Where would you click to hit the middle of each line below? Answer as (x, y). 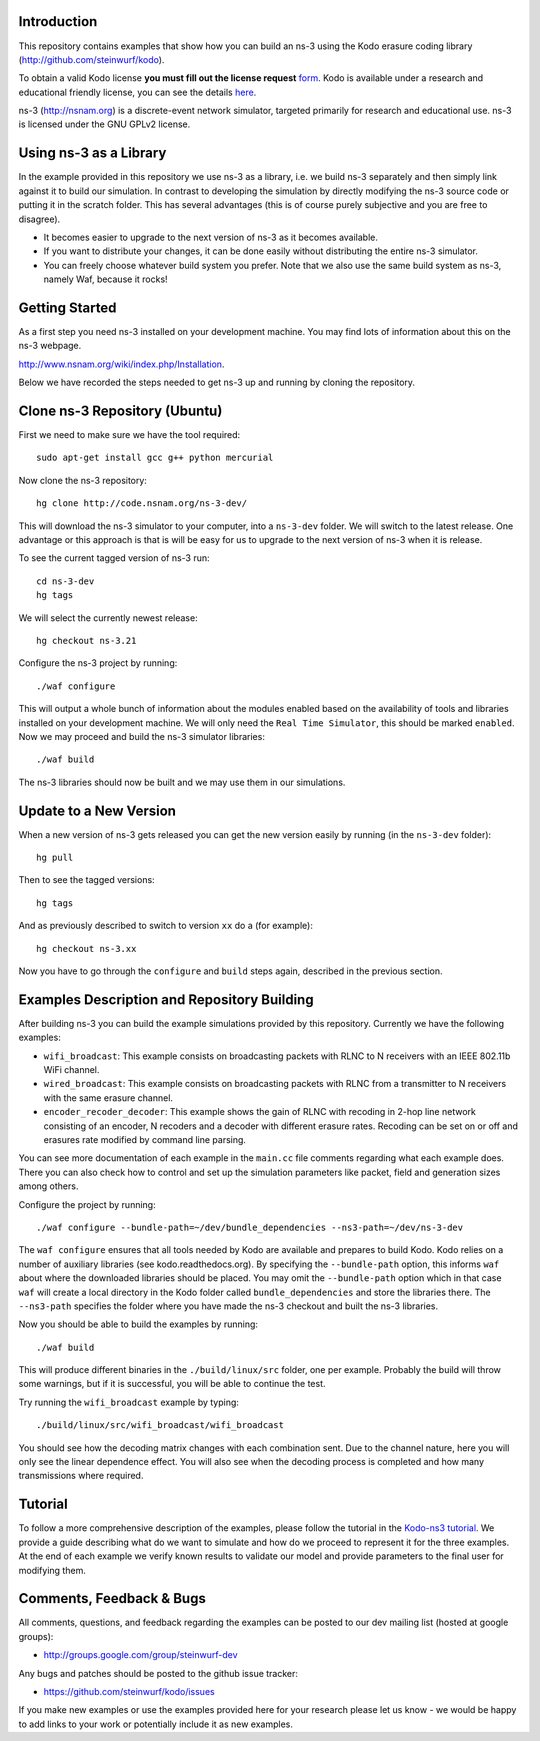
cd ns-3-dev (65, 581)
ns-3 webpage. (50, 346)
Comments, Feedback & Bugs (112, 1598)
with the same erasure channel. (108, 1097)
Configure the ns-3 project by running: (98, 663)
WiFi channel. (71, 1070)
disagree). (39, 219)
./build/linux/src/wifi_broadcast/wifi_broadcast (160, 1425)
